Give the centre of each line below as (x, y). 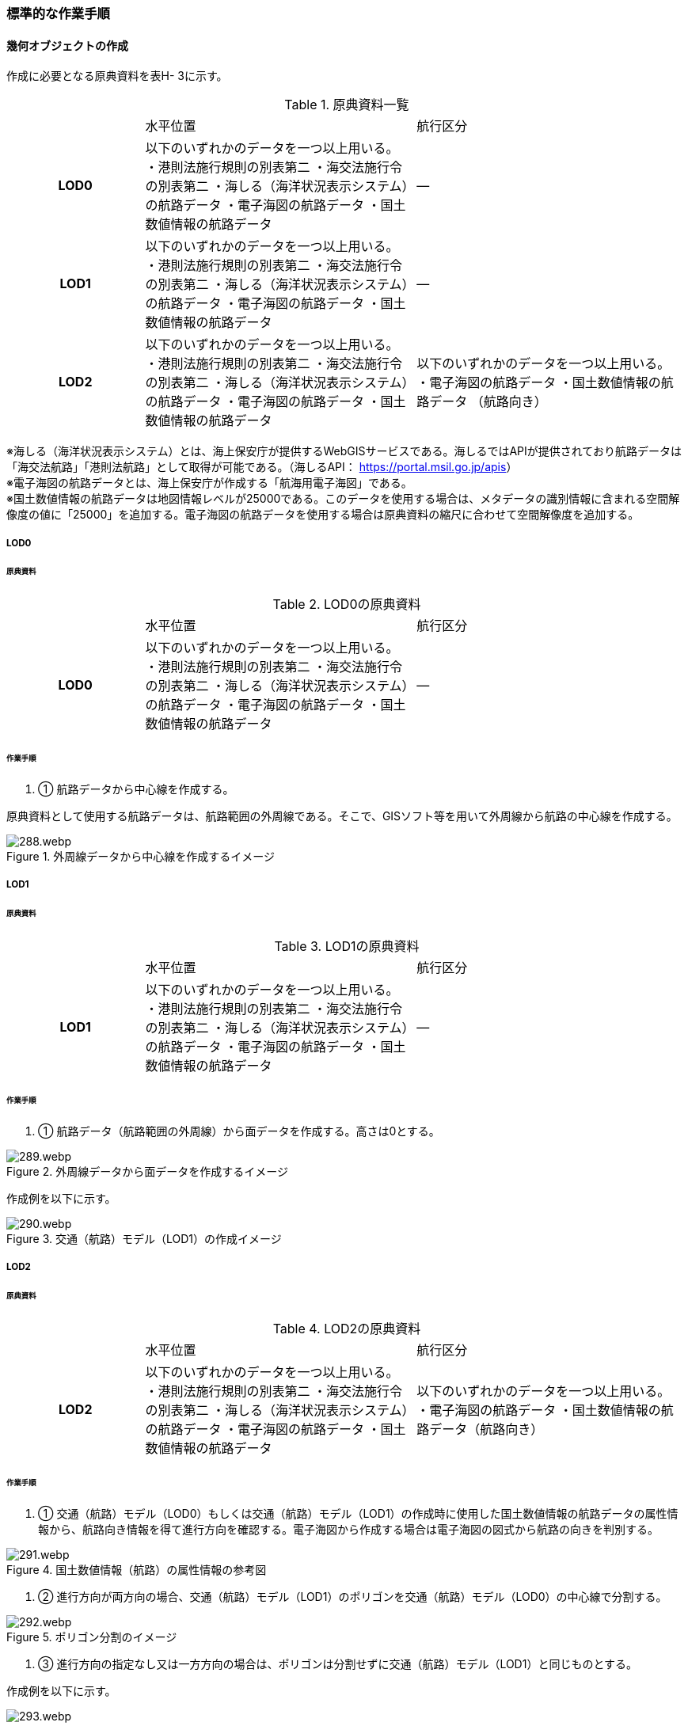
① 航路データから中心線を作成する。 (136, 789)
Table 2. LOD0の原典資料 (347, 604)
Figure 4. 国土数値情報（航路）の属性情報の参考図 (137, 1569)
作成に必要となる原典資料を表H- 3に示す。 (117, 76)
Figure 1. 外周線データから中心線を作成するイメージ (141, 856)
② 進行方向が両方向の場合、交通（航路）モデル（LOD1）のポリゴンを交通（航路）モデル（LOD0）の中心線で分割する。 (353, 1596)
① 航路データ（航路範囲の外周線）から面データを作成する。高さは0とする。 (239, 1131)
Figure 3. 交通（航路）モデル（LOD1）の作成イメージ (144, 1238)
